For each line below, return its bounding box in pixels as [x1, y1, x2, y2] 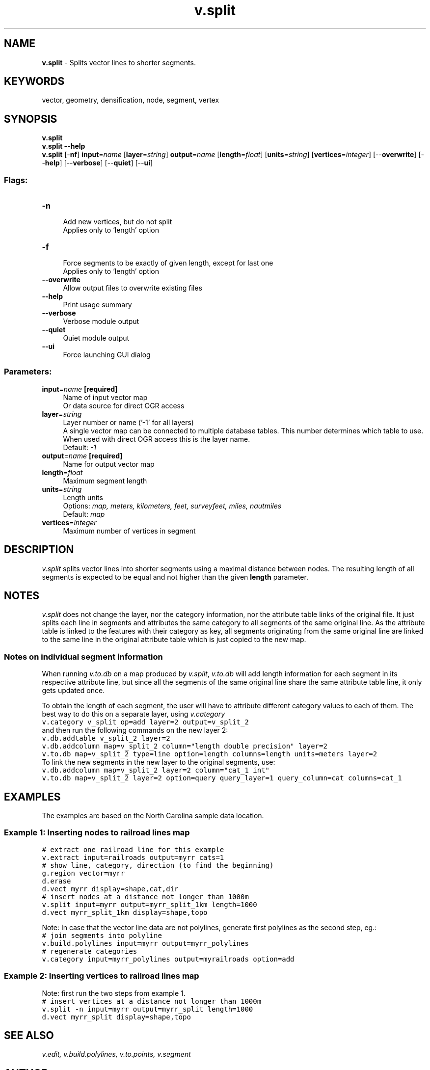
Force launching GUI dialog [63, 350, 151, 359]
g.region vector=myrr [42, 869, 125, 877]
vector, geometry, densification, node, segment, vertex [42, 96, 219, 105]
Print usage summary [63, 300, 132, 309]
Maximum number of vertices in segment [63, 526, 196, 535]
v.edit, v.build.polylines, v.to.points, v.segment [42, 1050, 191, 1059]
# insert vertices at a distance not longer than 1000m [42, 997, 262, 1005]
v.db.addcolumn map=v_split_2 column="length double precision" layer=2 [42, 742, 327, 750]
